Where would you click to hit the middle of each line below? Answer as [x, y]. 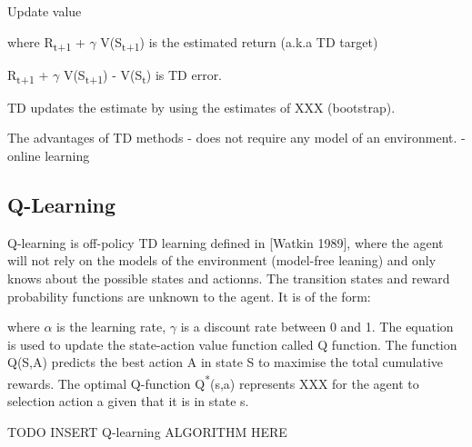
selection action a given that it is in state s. [128, 401]
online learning [49, 156]
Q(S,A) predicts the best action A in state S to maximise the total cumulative [226, 362]
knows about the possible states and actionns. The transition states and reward [229, 278]
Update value [45, 11]
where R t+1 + [46, 43]
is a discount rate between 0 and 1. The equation [317, 327]
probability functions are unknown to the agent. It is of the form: [189, 296]
